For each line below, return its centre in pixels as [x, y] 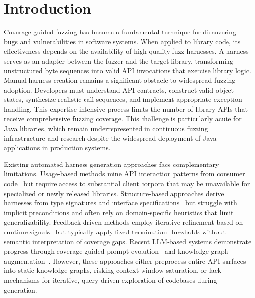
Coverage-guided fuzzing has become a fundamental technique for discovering [120, 32]
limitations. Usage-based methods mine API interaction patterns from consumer [125, 174]
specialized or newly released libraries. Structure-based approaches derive [114, 193]
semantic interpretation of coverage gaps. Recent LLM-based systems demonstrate [128, 241]
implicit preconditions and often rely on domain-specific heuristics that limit [119, 212]
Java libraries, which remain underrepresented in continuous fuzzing [106, 128]
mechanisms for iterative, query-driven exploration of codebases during [111, 280]
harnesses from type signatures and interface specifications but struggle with [121, 203]
